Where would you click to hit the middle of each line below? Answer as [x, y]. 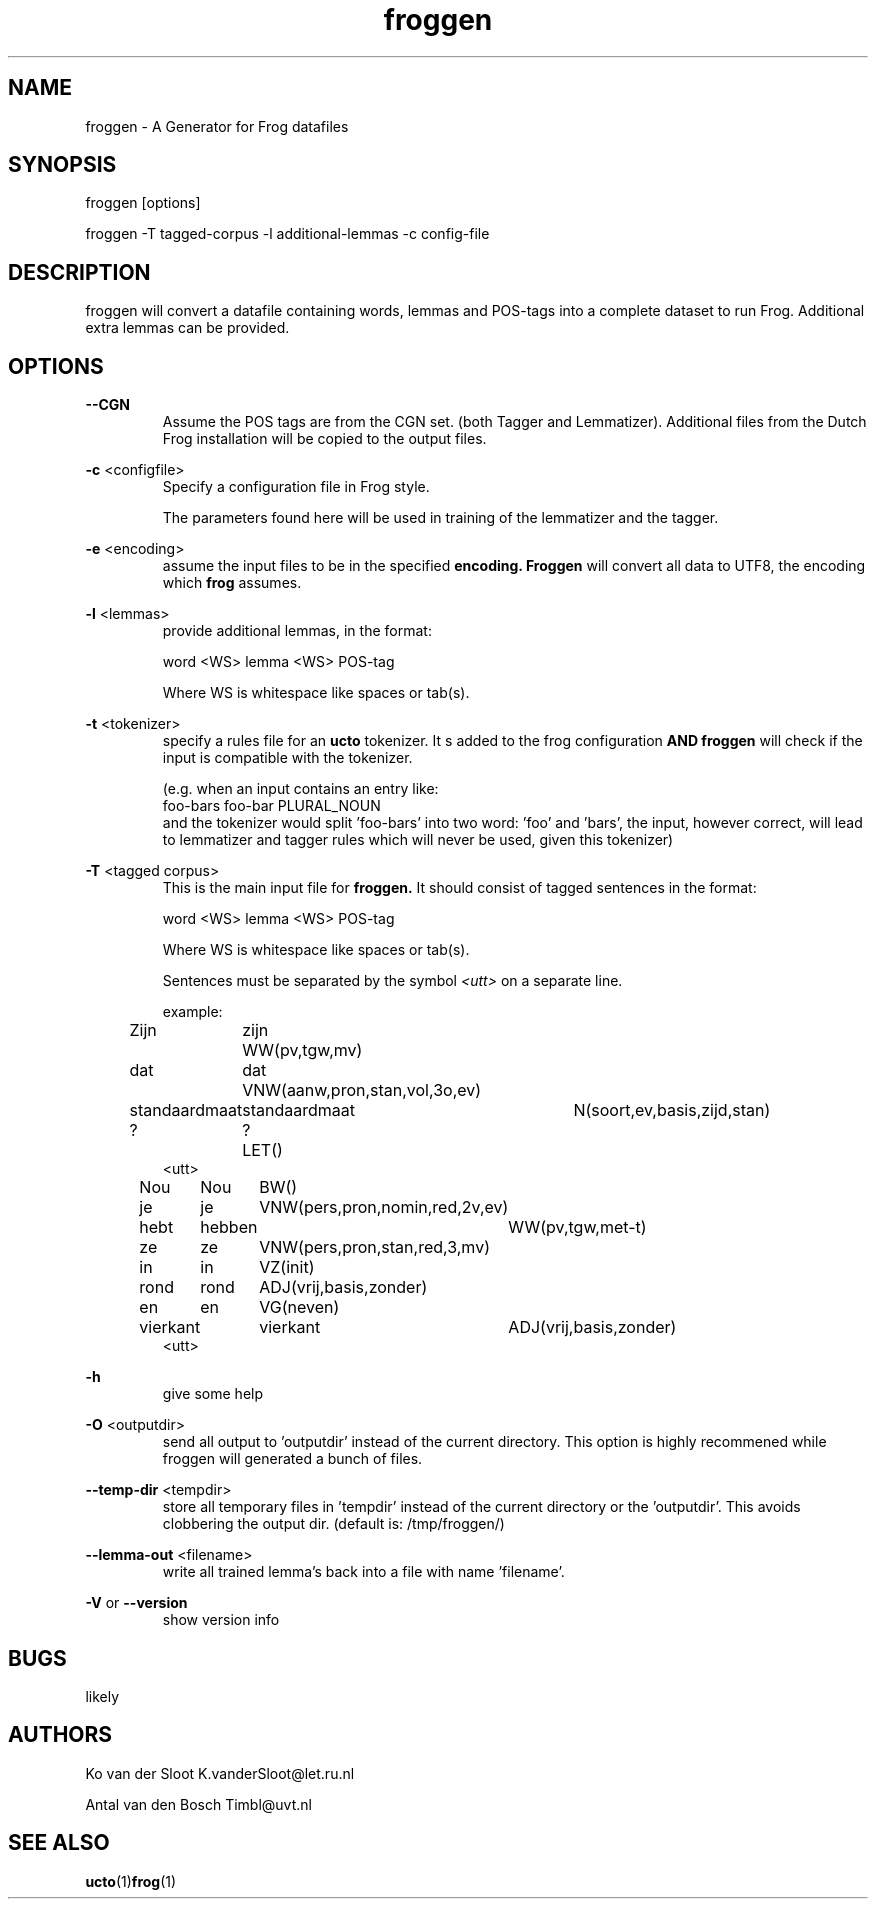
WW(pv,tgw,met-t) [577, 1227]
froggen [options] [143, 203]
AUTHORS [60, 1735]
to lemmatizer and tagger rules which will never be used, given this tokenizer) [418, 840]
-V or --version [136, 1603]
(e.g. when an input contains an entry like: [300, 789]
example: [192, 1012]
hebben [229, 1227]
